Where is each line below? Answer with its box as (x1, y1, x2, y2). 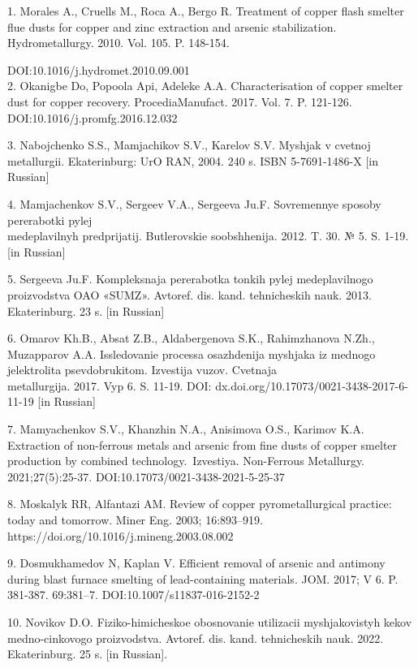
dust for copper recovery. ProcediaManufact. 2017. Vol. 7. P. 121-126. (7, 93, 352, 110)
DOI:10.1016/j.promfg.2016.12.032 (7, 109, 178, 126)
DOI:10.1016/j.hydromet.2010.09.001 (7, 61, 190, 78)
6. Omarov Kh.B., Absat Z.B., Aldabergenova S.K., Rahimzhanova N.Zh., (7, 330, 375, 347)
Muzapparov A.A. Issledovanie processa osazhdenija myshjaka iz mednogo (7, 345, 376, 362)
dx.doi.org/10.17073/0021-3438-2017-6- (215, 377, 408, 394)
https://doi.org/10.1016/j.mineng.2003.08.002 (7, 527, 234, 544)
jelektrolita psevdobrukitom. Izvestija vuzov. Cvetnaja (7, 361, 277, 378)
